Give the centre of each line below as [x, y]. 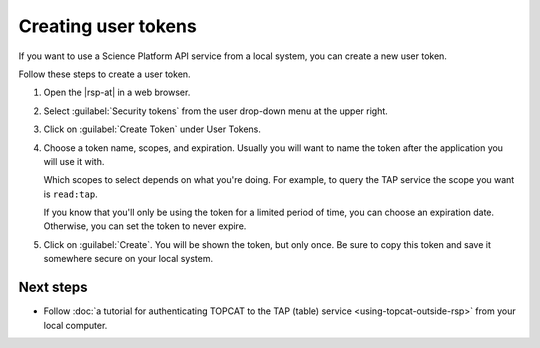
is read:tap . [71, 194]
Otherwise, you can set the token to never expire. [145, 226]
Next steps [53, 287]
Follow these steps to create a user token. [104, 74]
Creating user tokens [107, 26]
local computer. [75, 325]
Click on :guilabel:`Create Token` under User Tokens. [152, 129]
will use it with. [74, 161]
